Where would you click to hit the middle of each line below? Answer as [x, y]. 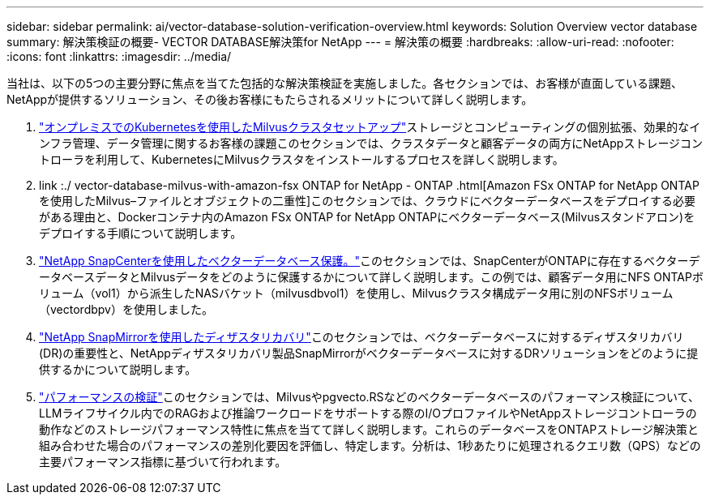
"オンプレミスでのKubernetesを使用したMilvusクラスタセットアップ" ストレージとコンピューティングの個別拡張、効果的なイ [370, 127]
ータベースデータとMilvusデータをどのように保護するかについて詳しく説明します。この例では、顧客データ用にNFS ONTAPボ [371, 277]
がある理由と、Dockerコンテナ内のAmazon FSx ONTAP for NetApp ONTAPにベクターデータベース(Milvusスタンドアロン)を [367, 217]
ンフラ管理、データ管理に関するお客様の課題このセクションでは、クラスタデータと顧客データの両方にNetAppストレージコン [371, 143]
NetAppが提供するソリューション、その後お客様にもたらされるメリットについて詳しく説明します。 [270, 99]
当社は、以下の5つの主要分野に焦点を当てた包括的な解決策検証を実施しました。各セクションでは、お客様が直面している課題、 [344, 83]
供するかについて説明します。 [118, 369]
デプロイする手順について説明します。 [141, 233]
